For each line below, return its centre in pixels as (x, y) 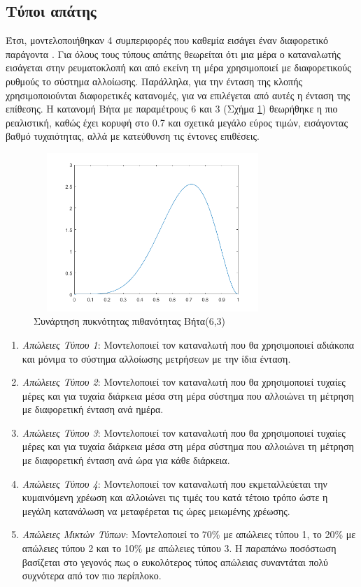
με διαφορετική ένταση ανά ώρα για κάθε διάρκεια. (126, 460)
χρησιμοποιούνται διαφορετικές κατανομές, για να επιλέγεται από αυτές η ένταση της (178, 95)
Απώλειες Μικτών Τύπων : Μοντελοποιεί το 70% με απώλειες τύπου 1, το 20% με (189, 534)
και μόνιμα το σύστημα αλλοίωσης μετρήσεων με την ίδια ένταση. (156, 358)
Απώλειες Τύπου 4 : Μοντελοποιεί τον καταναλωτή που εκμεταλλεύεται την (175, 483)
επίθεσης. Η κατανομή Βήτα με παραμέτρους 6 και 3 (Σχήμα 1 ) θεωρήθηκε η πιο (172, 109)
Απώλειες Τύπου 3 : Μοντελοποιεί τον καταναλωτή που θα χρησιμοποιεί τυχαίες (184, 432)
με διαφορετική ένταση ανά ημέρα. (93, 409)
